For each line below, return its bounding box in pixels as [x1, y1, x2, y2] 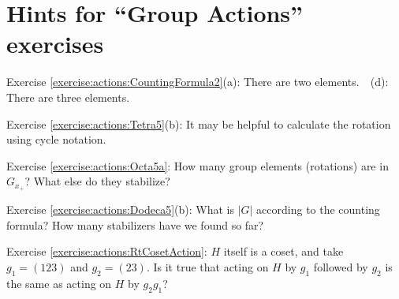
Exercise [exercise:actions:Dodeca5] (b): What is [6, 201, 234, 218]
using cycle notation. [6, 131, 106, 148]
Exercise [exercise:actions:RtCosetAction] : [6, 243, 207, 260]
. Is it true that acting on [146, 258, 269, 275]
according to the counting [256, 201, 380, 218]
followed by [313, 258, 368, 275]
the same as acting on [6, 275, 112, 291]
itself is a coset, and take [223, 243, 344, 260]
